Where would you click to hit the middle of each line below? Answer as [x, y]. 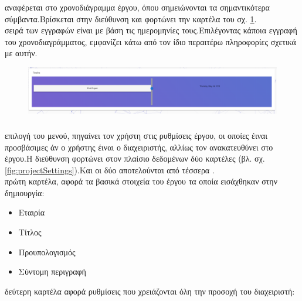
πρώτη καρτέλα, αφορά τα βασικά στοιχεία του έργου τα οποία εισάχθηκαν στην [141, 181]
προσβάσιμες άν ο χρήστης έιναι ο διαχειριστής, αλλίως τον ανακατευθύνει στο [139, 147]
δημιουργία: [25, 192]
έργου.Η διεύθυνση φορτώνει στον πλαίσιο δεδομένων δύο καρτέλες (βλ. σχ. [135, 158]
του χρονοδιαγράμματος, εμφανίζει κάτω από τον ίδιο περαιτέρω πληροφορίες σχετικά [150, 41]
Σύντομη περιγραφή [52, 271]
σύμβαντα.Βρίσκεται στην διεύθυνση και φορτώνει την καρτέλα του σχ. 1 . [131, 18]
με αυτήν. [21, 53]
